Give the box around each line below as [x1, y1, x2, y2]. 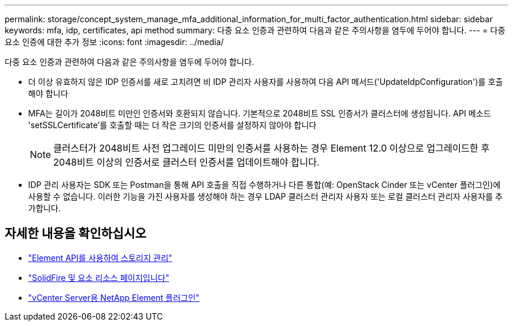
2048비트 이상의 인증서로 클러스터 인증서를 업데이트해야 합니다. [53, 156, 320, 168]
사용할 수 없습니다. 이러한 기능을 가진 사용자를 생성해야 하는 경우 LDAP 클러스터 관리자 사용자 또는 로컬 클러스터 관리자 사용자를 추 [28, 191, 503, 201]
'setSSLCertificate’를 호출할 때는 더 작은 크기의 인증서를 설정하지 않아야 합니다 [28, 120, 317, 130]
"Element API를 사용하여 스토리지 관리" [28, 252, 173, 263]
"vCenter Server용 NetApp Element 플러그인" [28, 292, 200, 303]
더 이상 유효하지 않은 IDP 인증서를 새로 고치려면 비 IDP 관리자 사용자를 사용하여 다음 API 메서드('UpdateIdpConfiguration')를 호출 [28, 77, 503, 87]
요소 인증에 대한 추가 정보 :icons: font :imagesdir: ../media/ [5, 37, 224, 47]
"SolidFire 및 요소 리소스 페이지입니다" [28, 272, 169, 283]
